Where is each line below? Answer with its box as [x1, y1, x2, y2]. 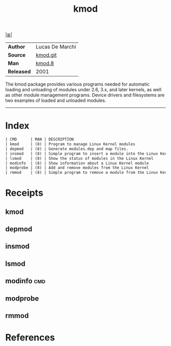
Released [8, 68, 31, 75]
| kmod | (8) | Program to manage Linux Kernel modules [5, 142, 136, 147]
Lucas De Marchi [35, 43, 76, 50]
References [5, 332, 55, 343]
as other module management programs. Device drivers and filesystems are [5, 92, 165, 98]
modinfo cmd [5, 277, 46, 285]
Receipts [5, 187, 43, 199]
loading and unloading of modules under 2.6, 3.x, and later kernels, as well [5, 87, 162, 93]
